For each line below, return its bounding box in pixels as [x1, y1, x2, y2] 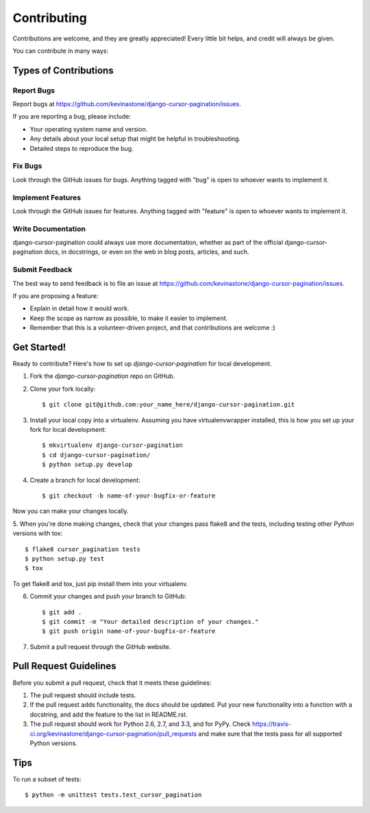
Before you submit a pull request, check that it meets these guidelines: [12, 679, 212, 687]
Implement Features [12, 193, 82, 202]
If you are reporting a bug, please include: [12, 112, 132, 121]
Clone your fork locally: [29, 385, 96, 393]
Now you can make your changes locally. [12, 507, 129, 515]
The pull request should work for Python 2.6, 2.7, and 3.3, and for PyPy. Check [29, 720, 251, 728]
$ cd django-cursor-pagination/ [42, 451, 151, 459]
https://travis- [252, 720, 291, 728]
